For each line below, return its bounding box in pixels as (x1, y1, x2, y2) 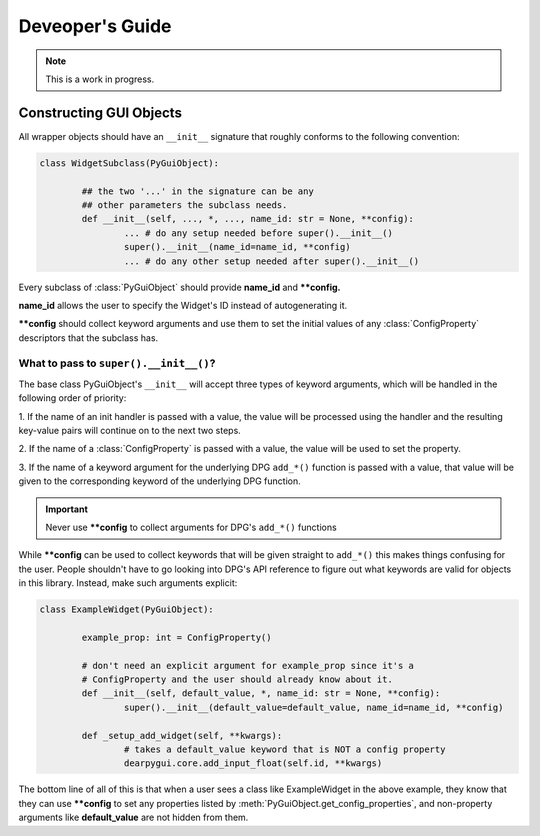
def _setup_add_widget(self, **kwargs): (81, 730, 283, 741)
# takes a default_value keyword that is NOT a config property (123, 744, 446, 755)
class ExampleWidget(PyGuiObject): (39, 604, 214, 615)
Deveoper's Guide (18, 15, 172, 37)
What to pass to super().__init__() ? (18, 356, 216, 370)
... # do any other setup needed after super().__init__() (123, 255, 420, 267)
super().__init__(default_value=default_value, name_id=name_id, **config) (123, 701, 504, 713)
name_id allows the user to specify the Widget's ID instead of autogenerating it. (18, 299, 348, 311)
